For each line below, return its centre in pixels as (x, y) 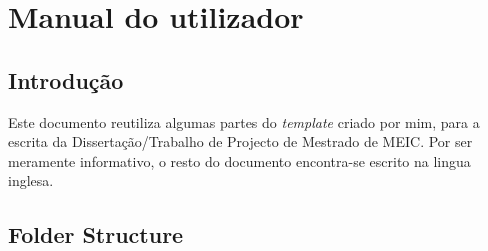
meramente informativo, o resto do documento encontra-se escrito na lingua (239, 160)
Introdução (66, 79)
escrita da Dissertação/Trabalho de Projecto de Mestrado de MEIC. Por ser (240, 141)
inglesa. (31, 180)
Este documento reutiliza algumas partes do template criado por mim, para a (244, 121)
